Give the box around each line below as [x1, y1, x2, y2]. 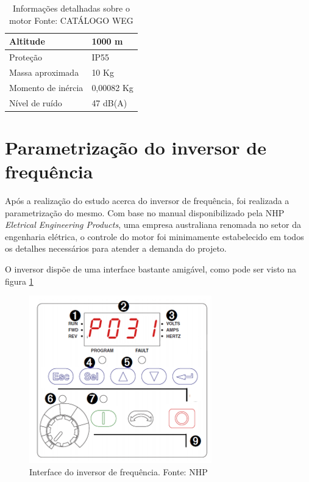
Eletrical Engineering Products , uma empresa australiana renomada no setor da [5, 218, 301, 231]
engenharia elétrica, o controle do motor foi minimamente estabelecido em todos [5, 230, 304, 243]
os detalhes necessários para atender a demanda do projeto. [5, 242, 227, 255]
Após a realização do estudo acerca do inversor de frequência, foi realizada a [5, 194, 289, 206]
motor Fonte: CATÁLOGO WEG [9, 13, 133, 26]
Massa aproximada [9, 65, 79, 78]
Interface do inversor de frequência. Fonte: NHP [29, 465, 208, 478]
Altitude [9, 35, 45, 48]
